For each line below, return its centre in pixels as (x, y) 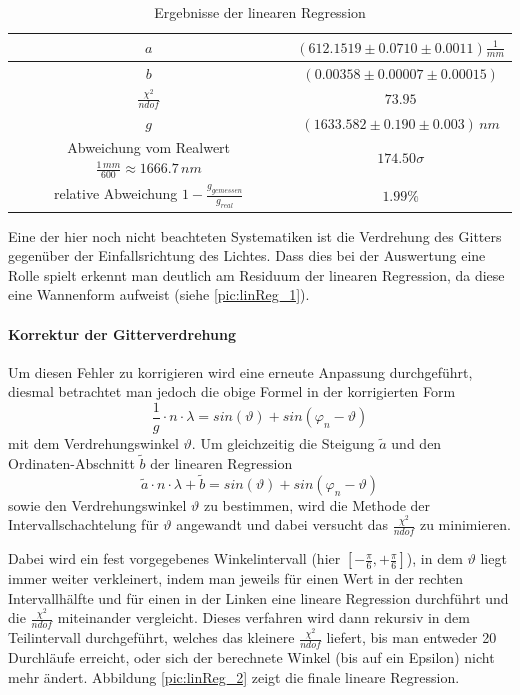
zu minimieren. (465, 524)
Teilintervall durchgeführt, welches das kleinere (151, 637)
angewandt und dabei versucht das (282, 524)
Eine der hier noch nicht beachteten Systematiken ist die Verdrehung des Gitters (255, 235)
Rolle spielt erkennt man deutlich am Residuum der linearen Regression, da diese (256, 274)
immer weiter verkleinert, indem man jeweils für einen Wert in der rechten (235, 578)
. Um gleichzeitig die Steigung (283, 443)
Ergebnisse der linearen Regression (260, 12)
